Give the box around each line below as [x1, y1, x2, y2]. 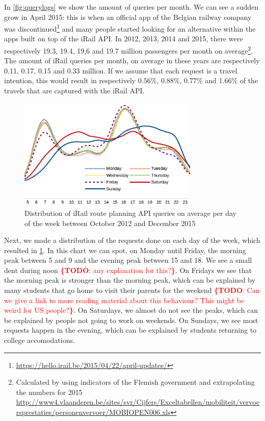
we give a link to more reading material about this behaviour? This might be [4, 294, 245, 305]
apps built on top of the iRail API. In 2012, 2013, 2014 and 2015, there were [4, 33, 243, 44]
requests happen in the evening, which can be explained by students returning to [4, 325, 257, 335]
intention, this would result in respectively [4, 75, 136, 86]
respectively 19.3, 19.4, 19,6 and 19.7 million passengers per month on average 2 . [4, 44, 253, 56]
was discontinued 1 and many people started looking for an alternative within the [4, 22, 256, 34]
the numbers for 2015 [16, 386, 83, 397]
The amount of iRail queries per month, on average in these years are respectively [4, 55, 260, 66]
